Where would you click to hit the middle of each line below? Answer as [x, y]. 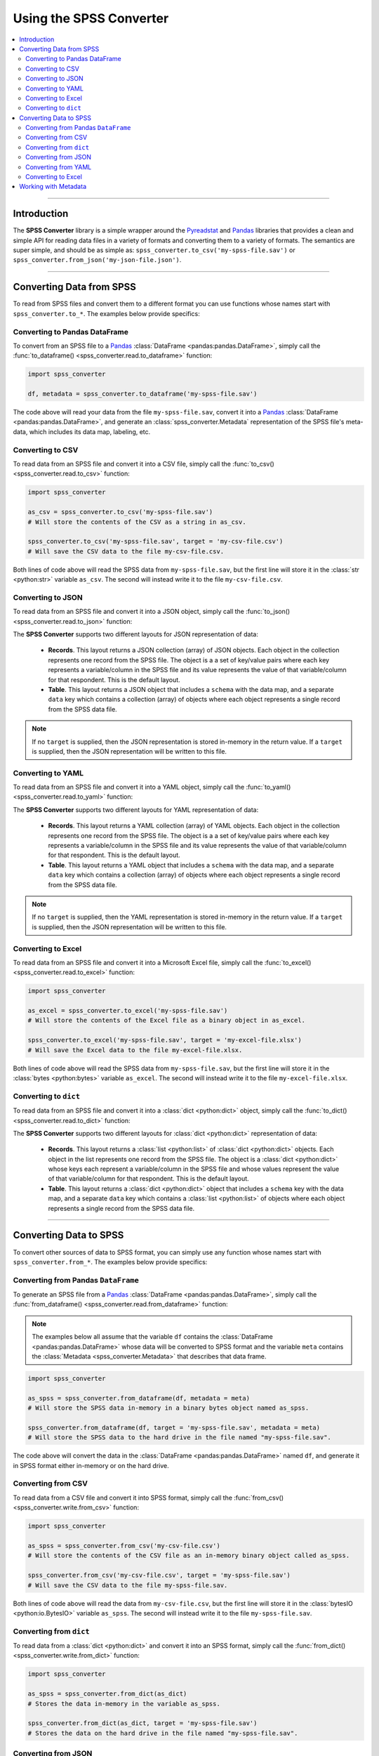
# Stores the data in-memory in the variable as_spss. [124, 1704]
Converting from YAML [59, 167]
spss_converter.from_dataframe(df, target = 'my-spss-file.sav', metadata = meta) [174, 1427]
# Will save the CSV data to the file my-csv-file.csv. [126, 551]
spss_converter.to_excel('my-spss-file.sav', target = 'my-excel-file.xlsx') [165, 1040]
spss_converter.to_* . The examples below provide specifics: [106, 313]
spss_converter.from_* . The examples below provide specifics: [110, 1262]
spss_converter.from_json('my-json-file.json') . [97, 260]
